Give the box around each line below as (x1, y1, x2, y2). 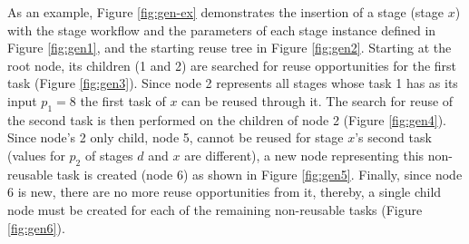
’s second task (355, 128, 432, 147)
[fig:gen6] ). (7, 218, 65, 237)
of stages (84, 145, 133, 164)
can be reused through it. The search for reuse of (181, 91, 454, 110)
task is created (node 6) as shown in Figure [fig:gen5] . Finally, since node (56, 164, 463, 183)
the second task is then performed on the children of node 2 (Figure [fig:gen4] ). (7, 110, 447, 129)
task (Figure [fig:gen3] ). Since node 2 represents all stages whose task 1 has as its (7, 73, 458, 93)
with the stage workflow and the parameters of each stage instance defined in (7, 20, 436, 39)
